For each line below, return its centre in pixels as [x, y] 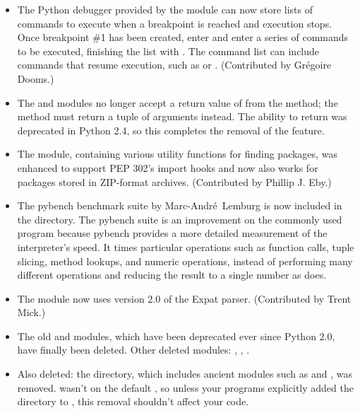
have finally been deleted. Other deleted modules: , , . [133, 350]
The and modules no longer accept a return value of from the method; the [178, 102]
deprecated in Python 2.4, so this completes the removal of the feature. [171, 130]
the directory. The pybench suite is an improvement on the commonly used [180, 219]
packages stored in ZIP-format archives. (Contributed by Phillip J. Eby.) [174, 181]
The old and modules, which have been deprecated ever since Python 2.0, [176, 336]
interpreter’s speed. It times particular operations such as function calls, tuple [186, 246]
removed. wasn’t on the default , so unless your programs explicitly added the [185, 387]
